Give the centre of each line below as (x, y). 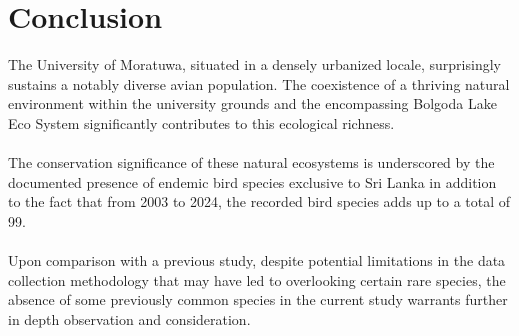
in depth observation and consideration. (129, 318)
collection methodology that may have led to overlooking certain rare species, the (257, 279)
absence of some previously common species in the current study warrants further (258, 299)
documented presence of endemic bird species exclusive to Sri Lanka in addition (252, 181)
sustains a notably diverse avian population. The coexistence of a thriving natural (259, 83)
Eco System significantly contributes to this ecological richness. (201, 122)
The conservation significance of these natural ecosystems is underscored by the (251, 162)
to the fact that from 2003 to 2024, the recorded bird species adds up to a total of (259, 201)
